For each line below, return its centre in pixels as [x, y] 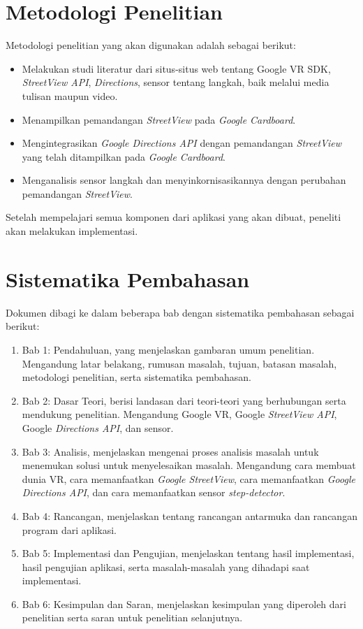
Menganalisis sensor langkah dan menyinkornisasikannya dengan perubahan [184, 180]
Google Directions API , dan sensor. [98, 427]
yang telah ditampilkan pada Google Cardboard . [124, 156]
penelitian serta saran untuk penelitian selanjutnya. [132, 617]
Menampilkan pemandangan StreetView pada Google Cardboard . [159, 119]
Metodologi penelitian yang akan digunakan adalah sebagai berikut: [151, 45]
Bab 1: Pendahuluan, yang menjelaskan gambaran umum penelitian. [168, 349]
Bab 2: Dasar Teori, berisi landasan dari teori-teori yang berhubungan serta [184, 400]
